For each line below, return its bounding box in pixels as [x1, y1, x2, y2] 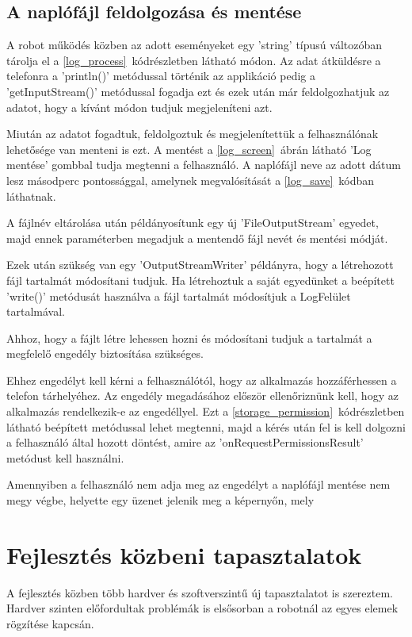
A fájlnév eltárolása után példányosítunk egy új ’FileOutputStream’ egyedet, [6, 214, 379, 231]
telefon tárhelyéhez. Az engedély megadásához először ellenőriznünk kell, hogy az [6, 387, 399, 404]
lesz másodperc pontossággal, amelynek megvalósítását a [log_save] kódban [6, 171, 375, 188]
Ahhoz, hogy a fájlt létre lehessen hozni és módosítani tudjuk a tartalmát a [6, 329, 372, 346]
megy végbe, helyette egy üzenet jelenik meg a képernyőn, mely [6, 492, 315, 508]
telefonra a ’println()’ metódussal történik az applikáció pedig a [6, 67, 315, 84]
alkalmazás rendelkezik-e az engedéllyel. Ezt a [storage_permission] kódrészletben [6, 403, 405, 420]
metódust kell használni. [6, 449, 124, 466]
